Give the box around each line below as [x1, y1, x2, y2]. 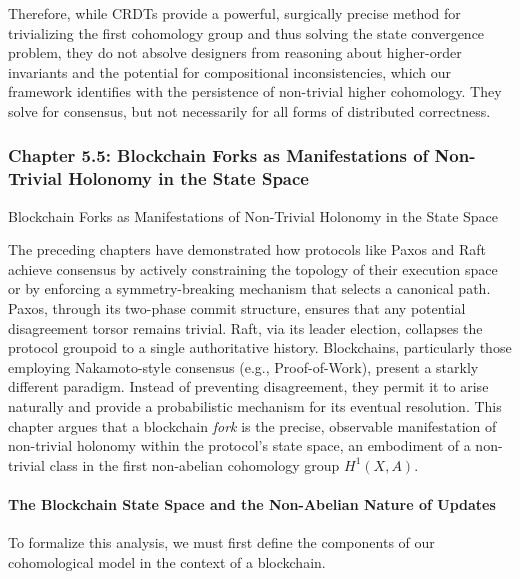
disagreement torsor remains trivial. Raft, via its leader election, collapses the [8, 317, 483, 338]
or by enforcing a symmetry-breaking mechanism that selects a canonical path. [8, 278, 491, 299]
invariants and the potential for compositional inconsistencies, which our [8, 61, 452, 82]
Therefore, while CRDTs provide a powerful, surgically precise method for [8, 3, 461, 23]
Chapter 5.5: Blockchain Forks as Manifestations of [8, 143, 429, 168]
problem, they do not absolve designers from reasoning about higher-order [8, 42, 462, 63]
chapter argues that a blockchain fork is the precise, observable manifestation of [8, 415, 497, 436]
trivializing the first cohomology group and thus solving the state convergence [8, 22, 485, 43]
